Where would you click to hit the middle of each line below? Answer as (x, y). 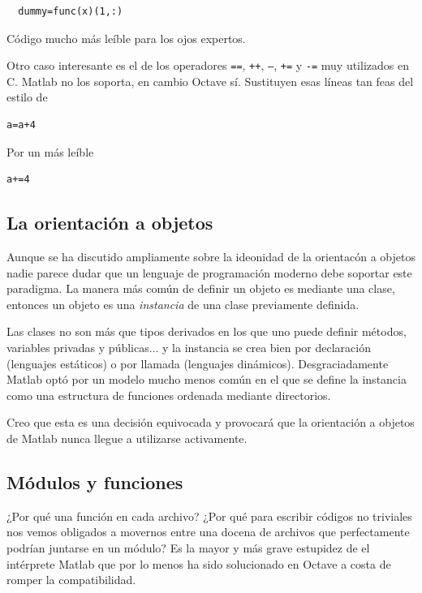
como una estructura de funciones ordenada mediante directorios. (169, 395)
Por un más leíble (50, 151)
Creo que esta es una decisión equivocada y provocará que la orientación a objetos (211, 422)
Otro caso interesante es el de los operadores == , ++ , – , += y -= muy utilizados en (208, 65)
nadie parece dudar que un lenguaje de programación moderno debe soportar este (209, 272)
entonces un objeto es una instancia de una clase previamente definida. (183, 304)
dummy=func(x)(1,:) (71, 11)
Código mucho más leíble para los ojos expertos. (126, 38)
